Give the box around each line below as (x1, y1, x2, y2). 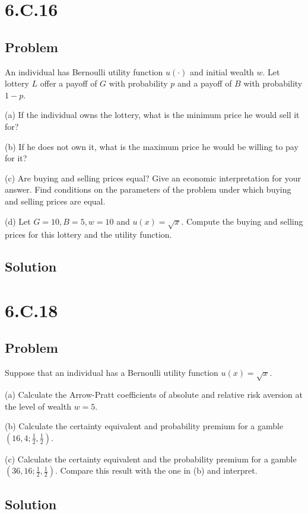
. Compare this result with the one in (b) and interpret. (55, 464, 258, 477)
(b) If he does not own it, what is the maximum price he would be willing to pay (5, 140, 299, 152)
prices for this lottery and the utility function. (5, 228, 172, 241)
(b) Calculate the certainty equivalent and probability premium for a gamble (5, 420, 284, 432)
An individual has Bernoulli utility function (5, 65, 163, 78)
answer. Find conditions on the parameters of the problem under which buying (5, 183, 291, 196)
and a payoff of (177, 77, 232, 90)
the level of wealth (5, 400, 71, 412)
